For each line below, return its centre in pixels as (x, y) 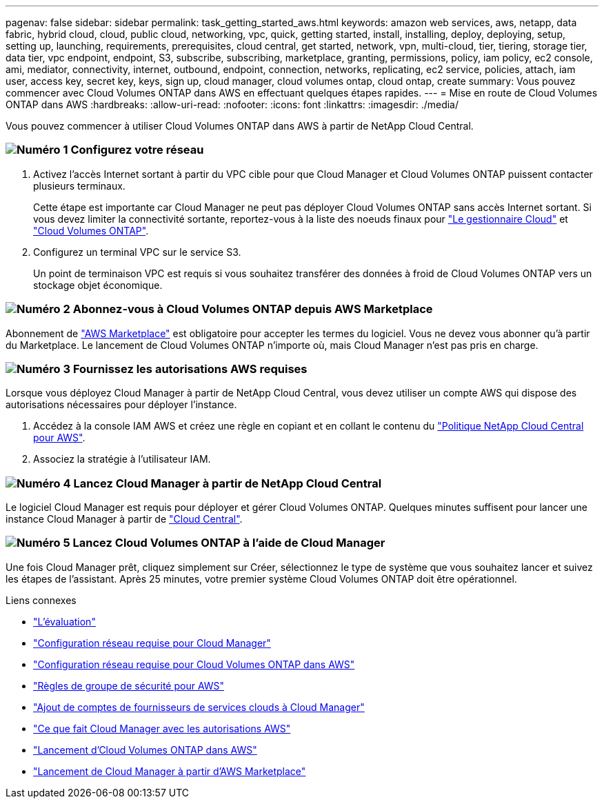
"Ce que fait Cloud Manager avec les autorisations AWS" (162, 728)
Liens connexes (41, 600)
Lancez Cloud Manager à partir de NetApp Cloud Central (228, 483)
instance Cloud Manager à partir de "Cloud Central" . (124, 519)
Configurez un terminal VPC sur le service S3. (137, 252)
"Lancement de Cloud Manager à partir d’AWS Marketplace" (170, 771)
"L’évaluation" (64, 621)
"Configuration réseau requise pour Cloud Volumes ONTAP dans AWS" (194, 664)
